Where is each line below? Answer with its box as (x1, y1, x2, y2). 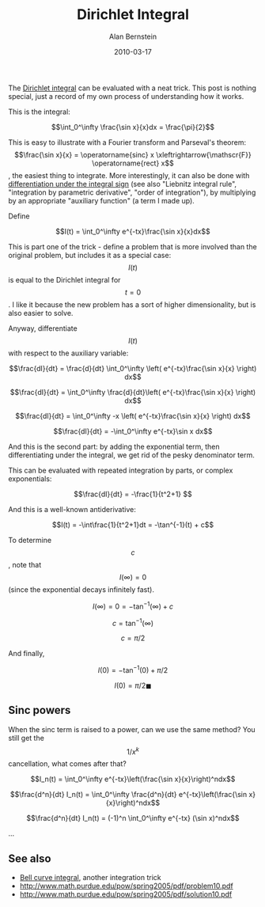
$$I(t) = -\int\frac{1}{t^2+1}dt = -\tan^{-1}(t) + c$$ (51, 520, 214, 529)
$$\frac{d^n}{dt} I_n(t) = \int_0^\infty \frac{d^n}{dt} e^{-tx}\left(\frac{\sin (9, 790, 248, 799)
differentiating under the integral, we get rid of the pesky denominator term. (8, 450, 255, 460)
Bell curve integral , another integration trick (19, 873, 162, 882)
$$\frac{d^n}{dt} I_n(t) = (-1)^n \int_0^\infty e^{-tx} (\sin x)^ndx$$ (26, 814, 240, 823)
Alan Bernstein (109, 32, 157, 41)
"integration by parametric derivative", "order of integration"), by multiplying (8, 188, 256, 197)
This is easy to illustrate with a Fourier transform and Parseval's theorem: (8, 137, 247, 147)
